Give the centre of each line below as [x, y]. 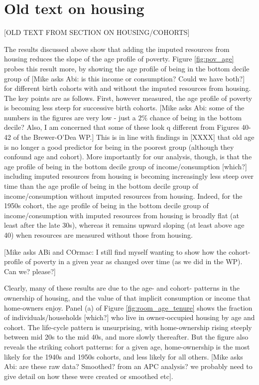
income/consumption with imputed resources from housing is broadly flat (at [122, 215]
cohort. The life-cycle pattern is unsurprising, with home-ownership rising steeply [128, 327]
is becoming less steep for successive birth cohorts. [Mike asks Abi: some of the [124, 108]
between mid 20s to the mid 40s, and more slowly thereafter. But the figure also [126, 337]
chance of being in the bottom [196, 117]
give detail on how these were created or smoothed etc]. [89, 376]
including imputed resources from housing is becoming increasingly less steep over [129, 176]
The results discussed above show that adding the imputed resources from [117, 49]
